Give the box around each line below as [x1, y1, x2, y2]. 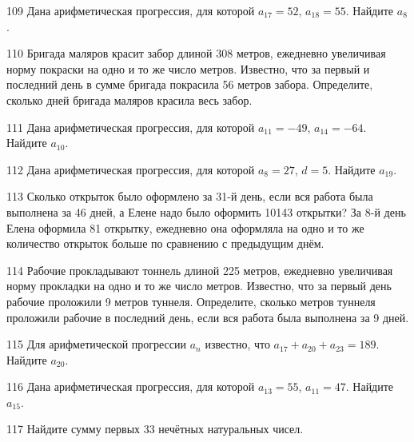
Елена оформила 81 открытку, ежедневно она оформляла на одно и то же [6, 219, 364, 236]
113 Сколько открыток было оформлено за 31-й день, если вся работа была [6, 188, 373, 205]
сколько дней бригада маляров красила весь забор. [6, 91, 253, 108]
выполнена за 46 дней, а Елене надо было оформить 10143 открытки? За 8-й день [6, 203, 406, 220]
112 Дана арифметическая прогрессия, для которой [6, 161, 255, 177]
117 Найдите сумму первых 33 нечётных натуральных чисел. [6, 420, 304, 437]
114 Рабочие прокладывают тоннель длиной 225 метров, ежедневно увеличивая [6, 261, 393, 278]
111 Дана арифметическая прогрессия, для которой [6, 118, 255, 135]
